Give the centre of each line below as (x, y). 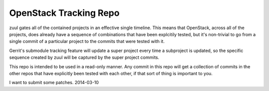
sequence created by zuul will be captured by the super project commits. (84, 57)
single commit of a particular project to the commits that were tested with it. (87, 42)
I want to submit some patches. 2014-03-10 (54, 83)
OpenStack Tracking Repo (64, 13)
